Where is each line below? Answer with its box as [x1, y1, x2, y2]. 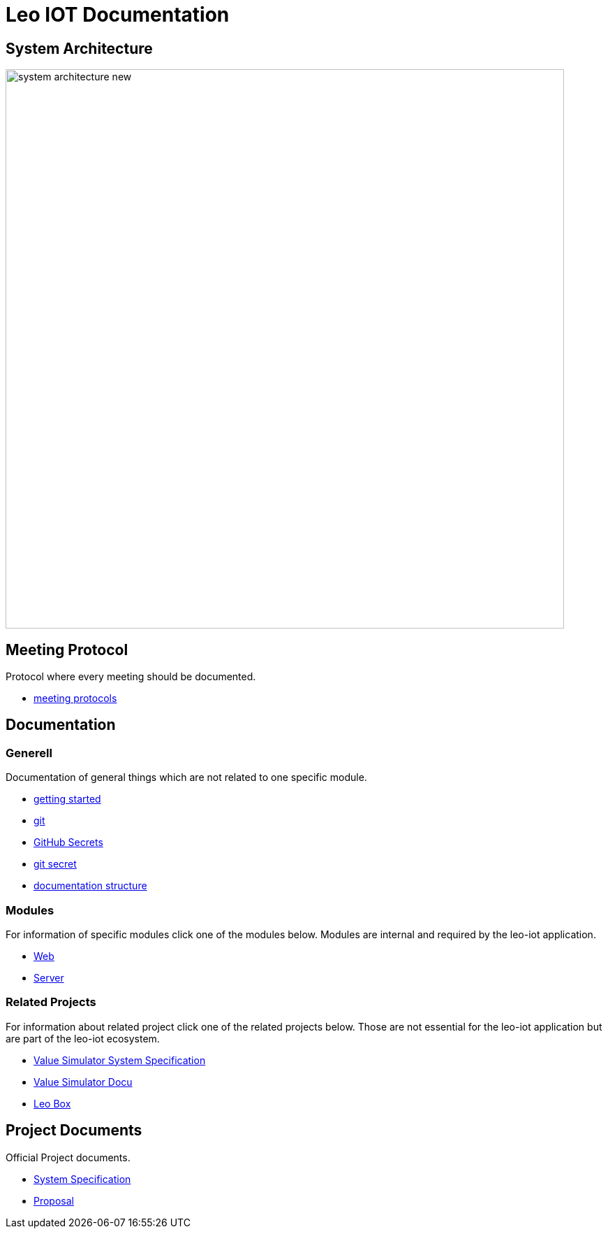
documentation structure [34, 880, 147, 892]
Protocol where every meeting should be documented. [6, 670, 256, 683]
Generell [6, 745, 52, 760]
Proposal [34, 1194, 74, 1207]
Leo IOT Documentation [6, 3, 230, 27]
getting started [34, 793, 101, 805]
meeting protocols [34, 692, 117, 705]
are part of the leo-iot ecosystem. [6, 1032, 160, 1045]
